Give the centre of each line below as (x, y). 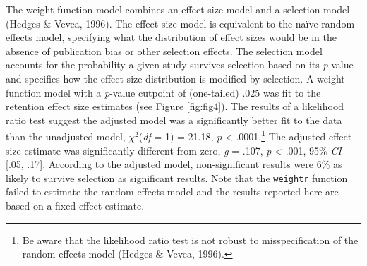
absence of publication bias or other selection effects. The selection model (164, 50)
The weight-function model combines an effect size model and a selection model (178, 9)
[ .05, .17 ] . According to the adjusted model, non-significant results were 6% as (174, 164)
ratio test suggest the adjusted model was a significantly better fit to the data (174, 120)
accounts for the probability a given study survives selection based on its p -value (180, 65)
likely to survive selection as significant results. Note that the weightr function (177, 177)
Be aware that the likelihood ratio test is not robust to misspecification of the (190, 240)
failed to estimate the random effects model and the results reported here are (172, 192)
